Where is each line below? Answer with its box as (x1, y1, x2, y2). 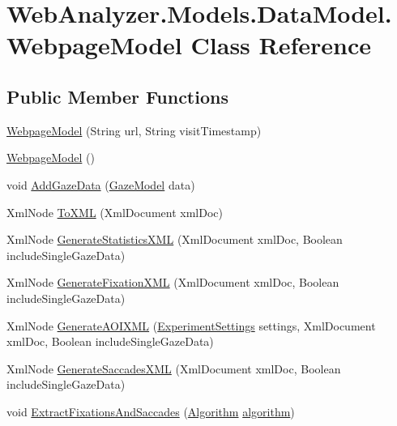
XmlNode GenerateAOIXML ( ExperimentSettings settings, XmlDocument (6, 317, 376, 334)
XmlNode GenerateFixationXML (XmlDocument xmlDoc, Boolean (6, 274, 339, 291)
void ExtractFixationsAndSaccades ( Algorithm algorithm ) (6, 403, 295, 420)
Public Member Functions (6, 83, 228, 109)
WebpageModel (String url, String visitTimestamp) (6, 121, 262, 138)
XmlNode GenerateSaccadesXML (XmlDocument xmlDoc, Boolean (6, 360, 341, 377)
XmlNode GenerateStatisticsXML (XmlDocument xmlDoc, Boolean (6, 231, 343, 248)
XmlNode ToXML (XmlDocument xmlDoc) (6, 203, 223, 220)
